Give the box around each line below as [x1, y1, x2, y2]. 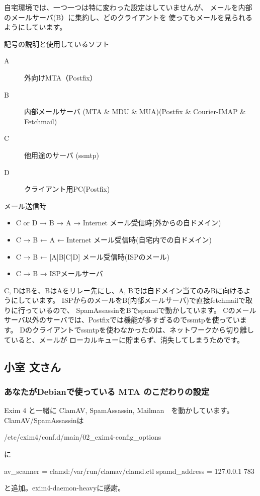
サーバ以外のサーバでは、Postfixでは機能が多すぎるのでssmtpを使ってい [4, 314, 240, 325]
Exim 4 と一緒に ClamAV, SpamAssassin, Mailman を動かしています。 [4, 405, 234, 416]
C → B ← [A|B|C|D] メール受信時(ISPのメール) [16, 251, 170, 262]
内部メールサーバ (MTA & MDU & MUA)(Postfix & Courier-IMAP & [24, 106, 246, 117]
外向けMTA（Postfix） [24, 72, 97, 82]
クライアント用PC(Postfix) [24, 184, 110, 194]
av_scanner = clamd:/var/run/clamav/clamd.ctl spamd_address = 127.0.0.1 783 [4, 465, 254, 476]
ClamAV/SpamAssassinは [4, 415, 84, 425]
